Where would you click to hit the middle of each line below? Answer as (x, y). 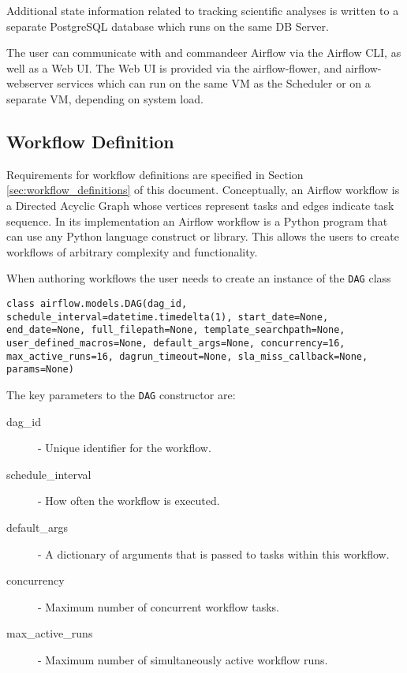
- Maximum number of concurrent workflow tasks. (159, 606)
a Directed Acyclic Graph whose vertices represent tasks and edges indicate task (200, 205)
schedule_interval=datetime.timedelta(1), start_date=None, (168, 317)
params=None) (40, 370)
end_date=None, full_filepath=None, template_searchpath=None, (176, 330)
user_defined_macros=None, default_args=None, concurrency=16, (176, 343)
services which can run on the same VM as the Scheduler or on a (214, 83)
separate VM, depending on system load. (105, 98)
